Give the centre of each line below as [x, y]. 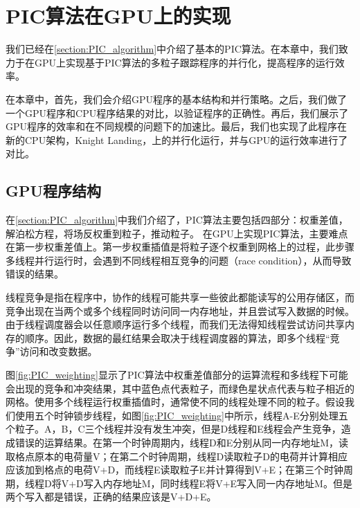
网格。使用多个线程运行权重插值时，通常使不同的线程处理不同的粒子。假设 [175, 402]
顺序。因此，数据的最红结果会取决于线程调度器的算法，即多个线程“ [177, 337]
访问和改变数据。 [58, 351]
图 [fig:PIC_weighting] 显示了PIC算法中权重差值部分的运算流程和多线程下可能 [177, 375]
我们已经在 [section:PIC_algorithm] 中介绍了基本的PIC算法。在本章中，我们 [172, 49]
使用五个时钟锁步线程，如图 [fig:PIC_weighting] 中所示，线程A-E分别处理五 [181, 415]
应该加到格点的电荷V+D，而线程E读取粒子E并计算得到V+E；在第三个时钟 [175, 470]
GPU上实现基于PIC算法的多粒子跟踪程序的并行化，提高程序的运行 [184, 62]
